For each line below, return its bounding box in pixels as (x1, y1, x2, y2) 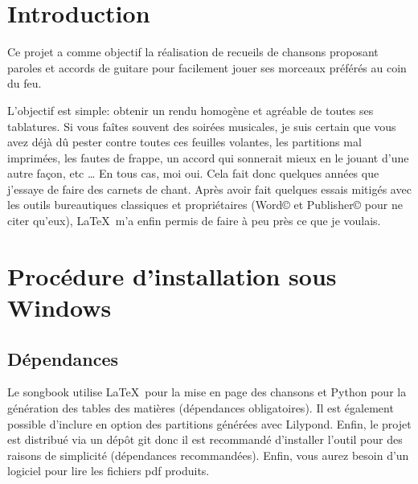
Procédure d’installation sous (7, 259, 337, 292)
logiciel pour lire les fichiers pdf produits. (7, 462, 210, 479)
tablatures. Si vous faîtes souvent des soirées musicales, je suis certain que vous (7, 117, 396, 134)
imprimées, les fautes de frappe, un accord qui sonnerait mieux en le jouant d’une (7, 149, 409, 166)
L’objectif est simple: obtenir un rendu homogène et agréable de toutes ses (7, 101, 374, 118)
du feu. (7, 75, 42, 92)
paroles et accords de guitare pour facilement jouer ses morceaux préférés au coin (7, 59, 407, 76)
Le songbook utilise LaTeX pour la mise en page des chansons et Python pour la (7, 384, 407, 400)
